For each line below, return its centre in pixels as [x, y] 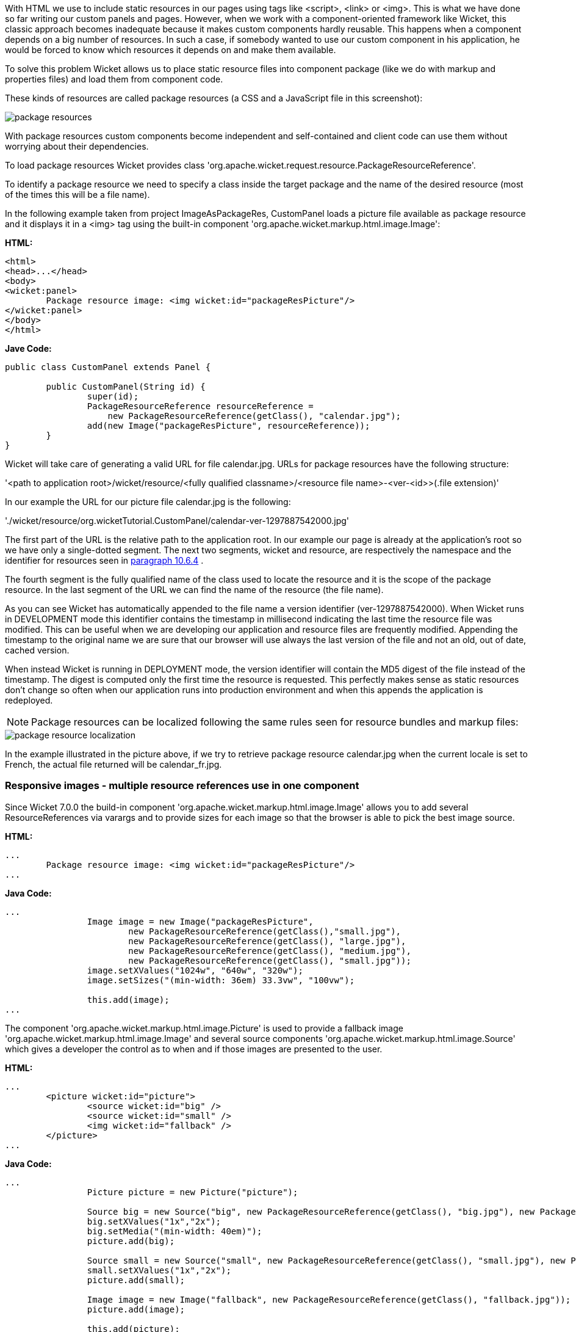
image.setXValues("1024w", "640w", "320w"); [195, 970]
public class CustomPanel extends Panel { [108, 367]
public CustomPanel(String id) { [126, 387]
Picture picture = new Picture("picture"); [193, 1192]
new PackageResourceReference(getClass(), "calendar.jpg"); [254, 416]
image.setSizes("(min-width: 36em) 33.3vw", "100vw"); [221, 980]
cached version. [37, 650]
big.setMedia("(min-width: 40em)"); [175, 1231]
